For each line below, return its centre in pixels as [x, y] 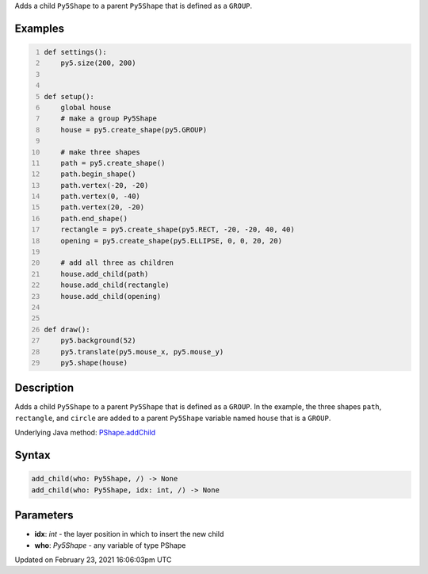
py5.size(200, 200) [98, 63]
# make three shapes [100, 152]
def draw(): [67, 329]
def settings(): [75, 52]
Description [44, 388]
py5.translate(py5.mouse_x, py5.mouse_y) [142, 352]
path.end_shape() [94, 218]
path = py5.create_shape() [113, 163]
